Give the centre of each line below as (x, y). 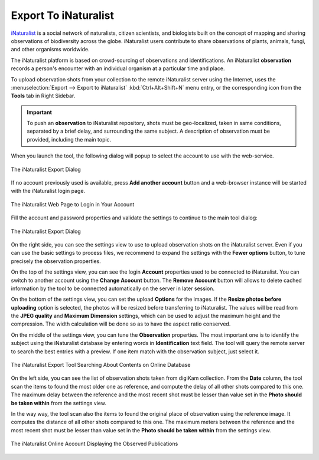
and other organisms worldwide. (50, 50)
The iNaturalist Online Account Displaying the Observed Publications (95, 444)
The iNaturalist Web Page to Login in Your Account (73, 204)
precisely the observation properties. (56, 261)
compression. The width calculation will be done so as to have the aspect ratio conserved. (121, 324)
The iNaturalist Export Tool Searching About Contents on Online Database (101, 365)
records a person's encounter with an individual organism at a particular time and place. (118, 68)
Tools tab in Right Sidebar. (43, 96)
